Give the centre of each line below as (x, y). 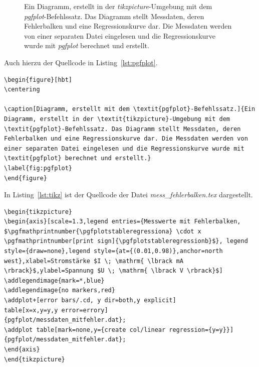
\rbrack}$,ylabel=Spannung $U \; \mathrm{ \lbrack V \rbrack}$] (113, 271)
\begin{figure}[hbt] (38, 80)
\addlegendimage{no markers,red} (60, 290)
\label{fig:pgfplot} (38, 168)
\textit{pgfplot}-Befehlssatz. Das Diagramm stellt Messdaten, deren (122, 129)
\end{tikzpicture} (35, 359)
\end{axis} (22, 349)
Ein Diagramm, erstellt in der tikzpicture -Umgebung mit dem (118, 6)
